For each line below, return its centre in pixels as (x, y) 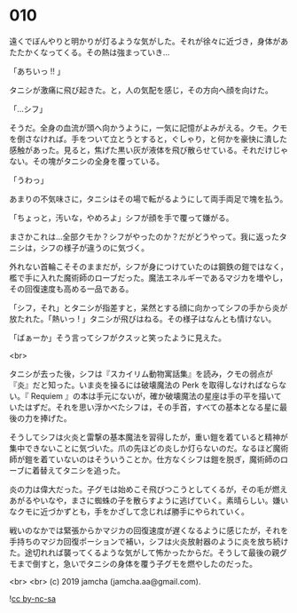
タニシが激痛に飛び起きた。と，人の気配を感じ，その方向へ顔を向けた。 (141, 90)
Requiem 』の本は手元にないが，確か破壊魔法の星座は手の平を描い (152, 395)
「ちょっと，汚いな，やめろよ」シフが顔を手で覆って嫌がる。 (121, 218)
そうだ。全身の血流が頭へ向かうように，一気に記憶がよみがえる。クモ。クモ (148, 127)
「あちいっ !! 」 (37, 71)
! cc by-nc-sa (32, 598)
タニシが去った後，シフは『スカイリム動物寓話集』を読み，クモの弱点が (141, 373)
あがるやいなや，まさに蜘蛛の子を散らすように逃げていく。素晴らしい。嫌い (149, 500)
